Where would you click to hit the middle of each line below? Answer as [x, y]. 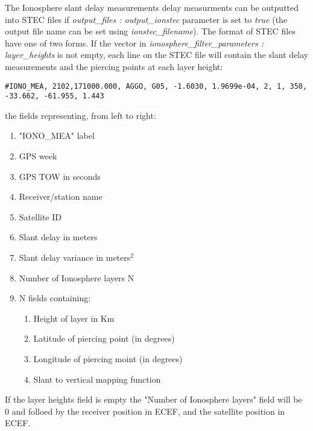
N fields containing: [55, 298]
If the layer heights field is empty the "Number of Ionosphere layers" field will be [153, 399]
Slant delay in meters [58, 237]
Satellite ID [40, 216]
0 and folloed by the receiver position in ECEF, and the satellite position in [145, 411]
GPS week [38, 156]
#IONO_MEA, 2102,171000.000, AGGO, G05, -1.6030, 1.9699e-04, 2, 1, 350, [156, 86]
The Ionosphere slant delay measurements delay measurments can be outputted [152, 7]
